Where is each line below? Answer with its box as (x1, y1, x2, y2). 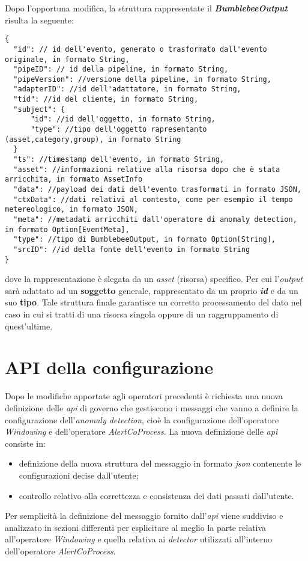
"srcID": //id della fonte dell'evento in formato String (13, 245, 250, 254)
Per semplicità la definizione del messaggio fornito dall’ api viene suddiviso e (5, 509, 283, 522)
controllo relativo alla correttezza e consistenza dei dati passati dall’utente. (19, 489, 294, 501)
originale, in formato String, (5, 55, 130, 64)
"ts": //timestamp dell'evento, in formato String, (13, 155, 225, 164)
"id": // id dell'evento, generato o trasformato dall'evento (13, 44, 267, 54)
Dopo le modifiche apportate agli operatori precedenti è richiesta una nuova (5, 390, 283, 402)
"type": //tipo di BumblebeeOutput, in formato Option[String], (13, 235, 276, 244)
